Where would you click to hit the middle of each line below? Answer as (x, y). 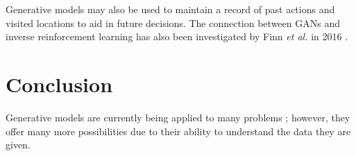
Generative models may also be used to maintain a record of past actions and (170, 9)
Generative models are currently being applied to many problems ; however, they (178, 117)
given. (18, 145)
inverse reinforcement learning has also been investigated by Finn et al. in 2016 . (177, 36)
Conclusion (59, 84)
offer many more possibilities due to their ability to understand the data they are (178, 131)
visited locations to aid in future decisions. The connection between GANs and (173, 23)
